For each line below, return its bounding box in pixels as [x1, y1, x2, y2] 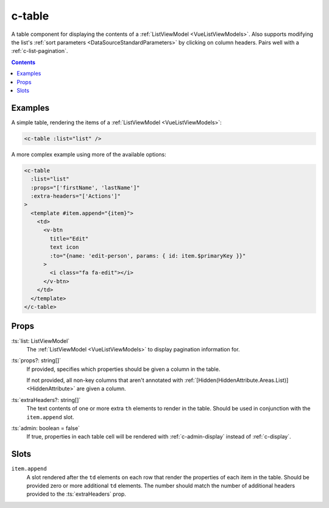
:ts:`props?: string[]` [11, 357, 61, 364]
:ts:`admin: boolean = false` [11, 425, 80, 432]
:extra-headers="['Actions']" [30, 192, 121, 199]
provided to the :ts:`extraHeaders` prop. [26, 490, 126, 498]
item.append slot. [26, 413, 74, 420]
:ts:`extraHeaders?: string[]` [11, 396, 81, 403]
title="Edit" [49, 235, 89, 242]
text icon [49, 244, 79, 251]
